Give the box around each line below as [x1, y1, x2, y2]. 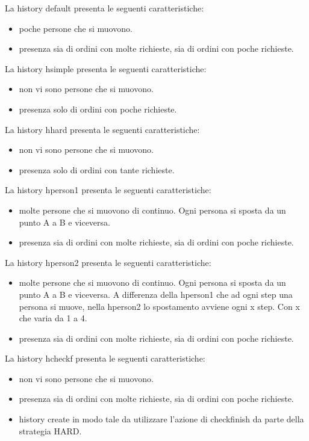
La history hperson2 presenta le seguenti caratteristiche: [5, 256, 211, 268]
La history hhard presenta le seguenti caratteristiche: [5, 123, 200, 135]
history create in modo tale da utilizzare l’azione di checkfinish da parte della [19, 413, 304, 425]
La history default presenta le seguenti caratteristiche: [5, 2, 204, 14]
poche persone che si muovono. [19, 22, 133, 34]
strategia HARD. [19, 424, 82, 437]
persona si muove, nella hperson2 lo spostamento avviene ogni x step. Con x [19, 300, 300, 312]
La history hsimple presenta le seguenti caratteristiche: [5, 62, 207, 75]
